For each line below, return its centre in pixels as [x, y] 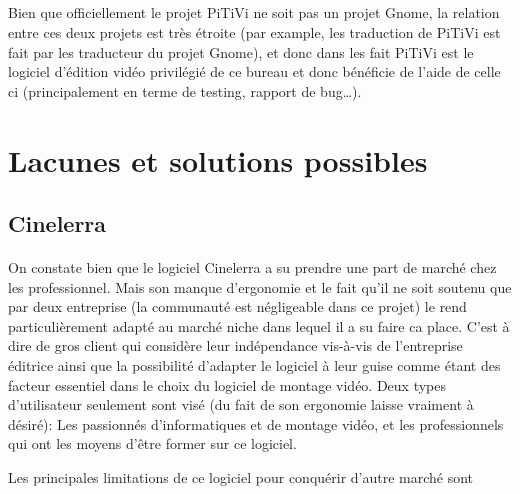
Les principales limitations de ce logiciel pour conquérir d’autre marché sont [241, 477]
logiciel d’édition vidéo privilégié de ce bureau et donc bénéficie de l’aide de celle [254, 71]
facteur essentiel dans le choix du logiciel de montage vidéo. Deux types [227, 384]
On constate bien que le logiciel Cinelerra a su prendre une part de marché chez [252, 267]
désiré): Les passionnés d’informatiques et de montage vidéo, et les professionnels [256, 423]
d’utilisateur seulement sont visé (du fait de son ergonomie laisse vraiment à [241, 404]
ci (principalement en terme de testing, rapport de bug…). [185, 90]
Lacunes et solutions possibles [218, 159]
